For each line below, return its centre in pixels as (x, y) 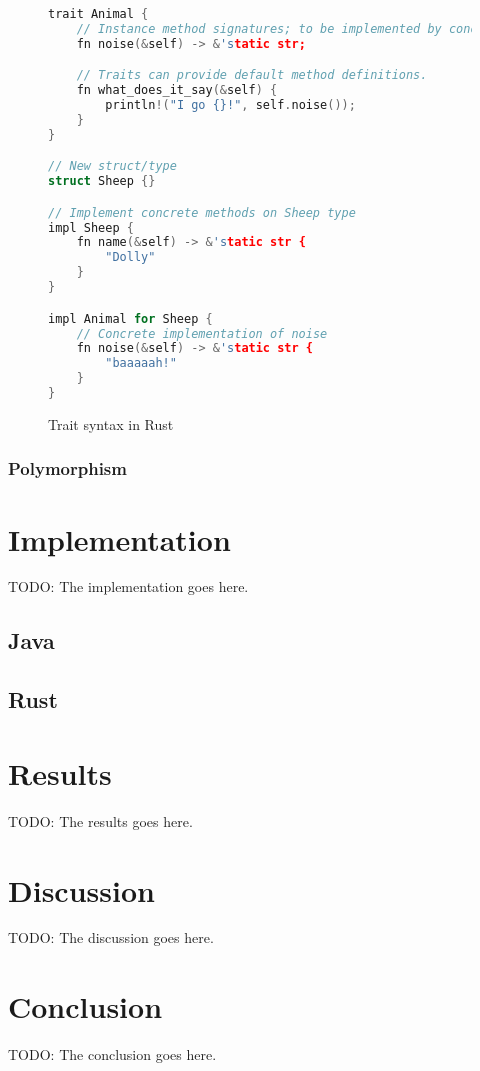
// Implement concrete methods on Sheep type (202, 212)
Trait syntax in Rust (111, 423)
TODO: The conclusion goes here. (112, 1054)
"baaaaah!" (141, 363)
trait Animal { (98, 14)
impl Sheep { (91, 227)
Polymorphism (67, 468)
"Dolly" (130, 257)
